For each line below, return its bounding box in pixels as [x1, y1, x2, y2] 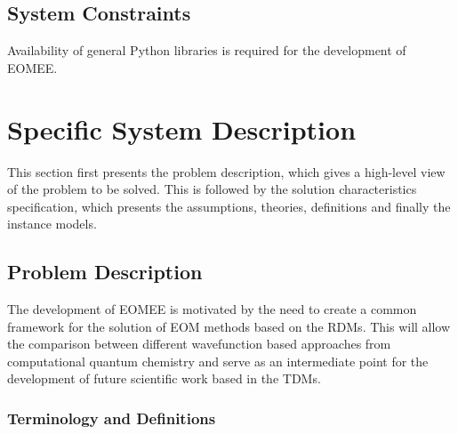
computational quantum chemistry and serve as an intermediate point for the [7, 351, 429, 370]
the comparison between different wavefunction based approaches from [7, 334, 391, 353]
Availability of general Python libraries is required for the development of [7, 41, 406, 60]
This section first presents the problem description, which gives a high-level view [7, 162, 446, 181]
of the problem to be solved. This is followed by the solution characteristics [7, 180, 417, 198]
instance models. [7, 214, 97, 233]
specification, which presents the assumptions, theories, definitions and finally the [7, 197, 451, 215]
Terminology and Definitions [7, 406, 216, 429]
